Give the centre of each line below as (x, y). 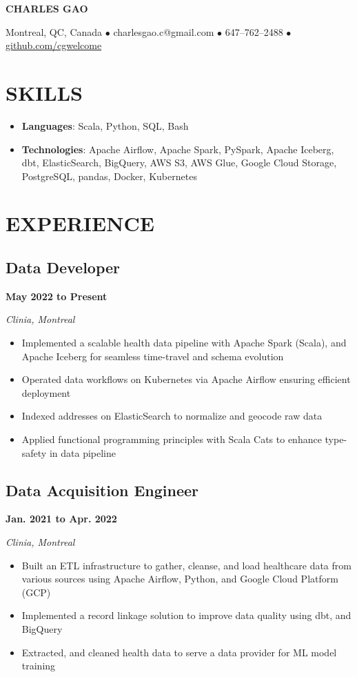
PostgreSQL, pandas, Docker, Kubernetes (109, 176)
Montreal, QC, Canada (54, 31)
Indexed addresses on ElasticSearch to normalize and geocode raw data (172, 416)
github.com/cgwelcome (54, 45)
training (39, 666)
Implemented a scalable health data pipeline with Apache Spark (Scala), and (184, 343)
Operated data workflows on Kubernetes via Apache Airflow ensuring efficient (186, 379)
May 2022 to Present (57, 296)
